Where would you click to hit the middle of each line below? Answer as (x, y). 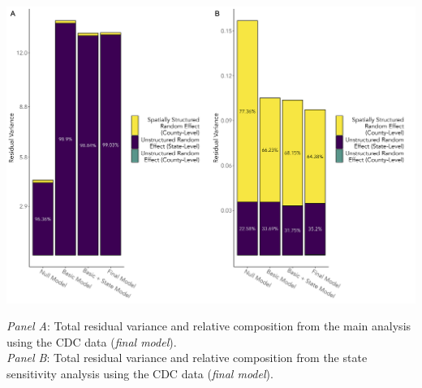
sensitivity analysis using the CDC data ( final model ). (140, 374)
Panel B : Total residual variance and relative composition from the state (187, 358)
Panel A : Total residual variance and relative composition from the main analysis (209, 326)
